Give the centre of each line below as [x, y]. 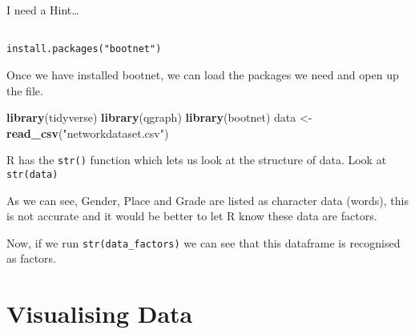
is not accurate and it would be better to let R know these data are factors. [192, 216]
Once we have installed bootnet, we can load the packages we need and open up [203, 74]
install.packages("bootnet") [84, 49]
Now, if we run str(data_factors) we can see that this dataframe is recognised [203, 242]
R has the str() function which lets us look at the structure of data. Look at [197, 160]
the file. [25, 90]
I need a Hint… [43, 10]
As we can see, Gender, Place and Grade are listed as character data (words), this [207, 200]
